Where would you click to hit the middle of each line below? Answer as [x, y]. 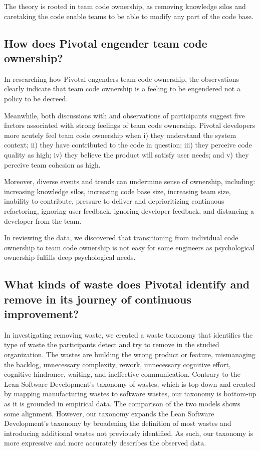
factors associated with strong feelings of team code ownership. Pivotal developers [130, 125]
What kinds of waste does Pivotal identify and [127, 284]
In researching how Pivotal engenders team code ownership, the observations [121, 79]
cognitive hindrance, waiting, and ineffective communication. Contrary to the [122, 374]
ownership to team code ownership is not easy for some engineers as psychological [129, 247]
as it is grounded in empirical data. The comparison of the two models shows [122, 404]
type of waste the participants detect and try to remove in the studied [112, 344]
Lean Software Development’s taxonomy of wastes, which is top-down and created [130, 384]
